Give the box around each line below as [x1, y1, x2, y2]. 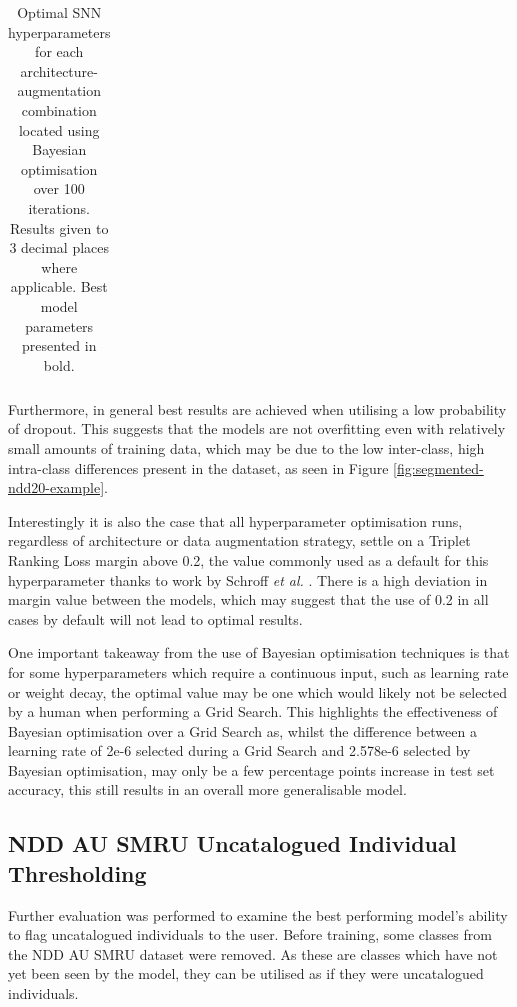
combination [21, 99, 97, 120]
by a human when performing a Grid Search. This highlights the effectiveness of [8, 701, 498, 722]
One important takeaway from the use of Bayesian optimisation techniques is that [8, 642, 510, 663]
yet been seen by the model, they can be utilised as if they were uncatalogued [8, 963, 484, 984]
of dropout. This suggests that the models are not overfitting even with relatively [8, 418, 506, 439]
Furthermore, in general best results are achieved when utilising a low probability [8, 398, 507, 419]
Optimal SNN [17, 2, 102, 22]
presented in [22, 335, 97, 356]
